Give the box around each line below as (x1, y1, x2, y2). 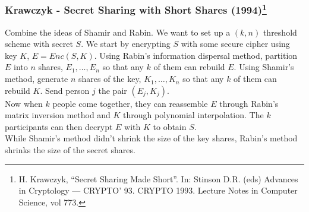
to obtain (153, 120, 187, 132)
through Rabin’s (219, 97, 279, 109)
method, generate (5, 72, 68, 85)
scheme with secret (5, 37, 73, 50)
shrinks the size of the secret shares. (5, 144, 135, 156)
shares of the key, (78, 72, 141, 85)
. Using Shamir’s (234, 61, 294, 73)
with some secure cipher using (181, 37, 290, 50)
